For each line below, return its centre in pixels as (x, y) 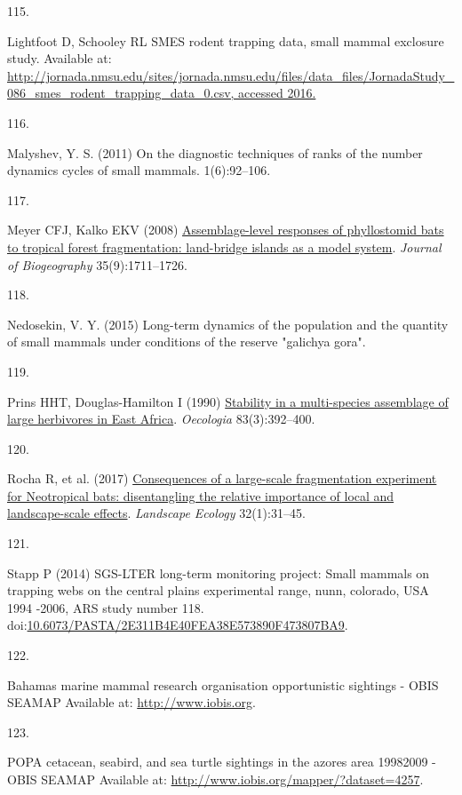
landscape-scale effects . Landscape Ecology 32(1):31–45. (156, 513)
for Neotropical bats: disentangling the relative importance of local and (201, 495)
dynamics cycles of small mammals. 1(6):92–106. (139, 170)
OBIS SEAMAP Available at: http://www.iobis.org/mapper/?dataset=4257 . (215, 779)
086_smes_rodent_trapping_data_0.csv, (121, 93)
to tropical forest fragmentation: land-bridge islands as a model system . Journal (224, 246)
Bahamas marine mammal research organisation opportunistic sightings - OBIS (223, 684)
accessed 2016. (277, 93)
